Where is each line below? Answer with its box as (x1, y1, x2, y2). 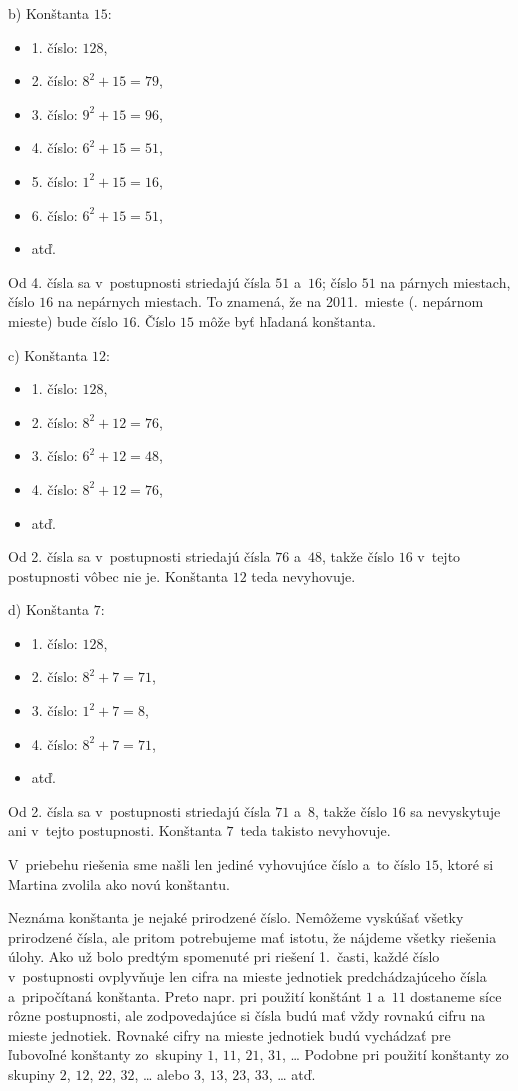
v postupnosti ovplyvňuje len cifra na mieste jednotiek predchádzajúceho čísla (8, 966, 487, 986)
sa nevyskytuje (410, 800, 501, 821)
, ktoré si (438, 854, 494, 875)
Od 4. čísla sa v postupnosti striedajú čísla (8, 271, 271, 292)
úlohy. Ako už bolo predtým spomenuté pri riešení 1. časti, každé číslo (8, 946, 440, 967)
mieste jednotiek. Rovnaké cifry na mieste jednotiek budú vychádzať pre (8, 1024, 451, 1045)
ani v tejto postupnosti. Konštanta (8, 820, 222, 841)
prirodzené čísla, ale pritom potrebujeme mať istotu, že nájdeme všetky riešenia (8, 926, 497, 947)
